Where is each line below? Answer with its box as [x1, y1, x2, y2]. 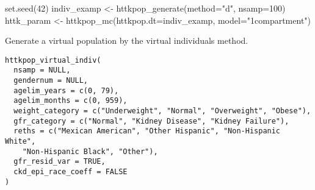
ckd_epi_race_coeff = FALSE [13, 167, 128, 176]
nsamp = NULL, [13, 66, 71, 75]
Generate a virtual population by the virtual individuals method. [5, 34, 248, 47]
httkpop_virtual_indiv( [5, 55, 101, 65]
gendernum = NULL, [13, 76, 89, 85]
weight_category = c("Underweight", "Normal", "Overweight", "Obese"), [13, 107, 311, 116]
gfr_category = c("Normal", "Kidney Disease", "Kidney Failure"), [13, 116, 289, 125]
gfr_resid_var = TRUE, [13, 157, 106, 166]
